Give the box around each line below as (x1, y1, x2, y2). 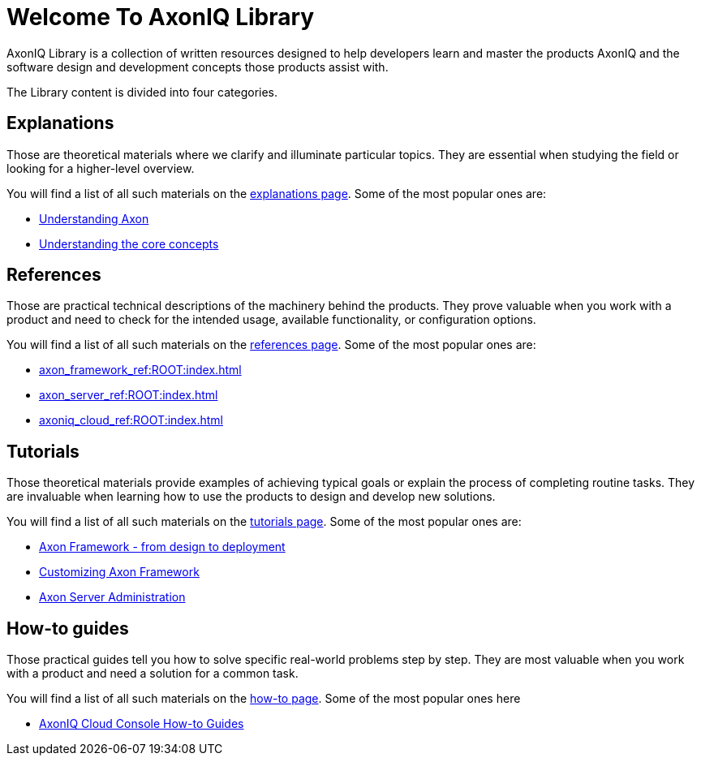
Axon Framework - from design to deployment (39, 540, 286, 554)
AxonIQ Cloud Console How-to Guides (39, 717, 244, 731)
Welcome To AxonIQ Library (6, 3, 315, 31)
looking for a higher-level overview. (6, 161, 195, 175)
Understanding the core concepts (39, 236, 219, 251)
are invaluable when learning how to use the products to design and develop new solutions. (6, 489, 496, 504)
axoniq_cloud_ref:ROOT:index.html (39, 413, 223, 428)
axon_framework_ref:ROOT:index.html (39, 363, 242, 377)
